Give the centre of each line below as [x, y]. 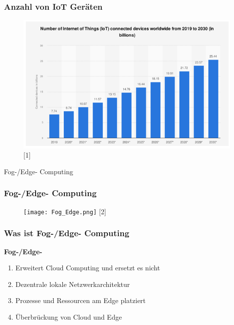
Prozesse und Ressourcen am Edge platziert [80, 300]
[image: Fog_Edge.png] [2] [65, 211]
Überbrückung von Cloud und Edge [68, 316]
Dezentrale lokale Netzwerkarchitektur [73, 284]
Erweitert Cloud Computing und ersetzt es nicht [88, 268]
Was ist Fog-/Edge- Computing [67, 233]
